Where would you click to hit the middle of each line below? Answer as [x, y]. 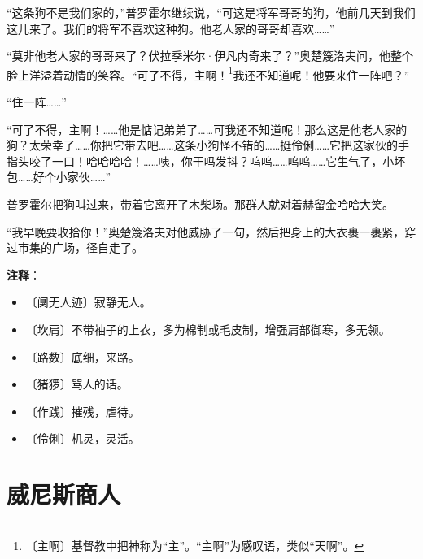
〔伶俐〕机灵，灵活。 [83, 438]
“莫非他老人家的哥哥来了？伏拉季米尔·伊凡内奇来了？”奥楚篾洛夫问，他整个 [210, 56]
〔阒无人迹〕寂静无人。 [88, 302]
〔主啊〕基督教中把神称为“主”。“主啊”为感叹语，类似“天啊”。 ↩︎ [195, 546]
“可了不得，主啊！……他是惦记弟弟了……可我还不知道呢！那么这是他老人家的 [207, 129]
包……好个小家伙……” [59, 177]
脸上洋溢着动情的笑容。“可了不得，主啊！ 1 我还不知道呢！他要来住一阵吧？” [208, 73]
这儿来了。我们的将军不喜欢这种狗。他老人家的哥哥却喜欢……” [171, 28]
